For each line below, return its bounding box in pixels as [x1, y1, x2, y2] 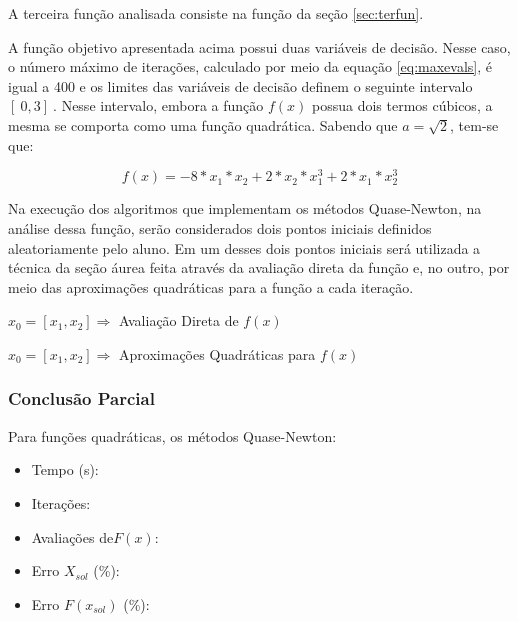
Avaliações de [31, 526, 114, 547]
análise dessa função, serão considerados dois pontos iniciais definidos [8, 217, 432, 238]
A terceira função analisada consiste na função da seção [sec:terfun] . [8, 3, 424, 23]
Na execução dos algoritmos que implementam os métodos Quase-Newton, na [8, 198, 482, 219]
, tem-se [450, 114, 499, 135]
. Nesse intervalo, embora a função [53, 95, 264, 116]
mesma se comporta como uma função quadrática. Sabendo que [8, 114, 398, 135]
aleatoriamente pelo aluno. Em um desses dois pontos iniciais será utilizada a [8, 237, 481, 258]
